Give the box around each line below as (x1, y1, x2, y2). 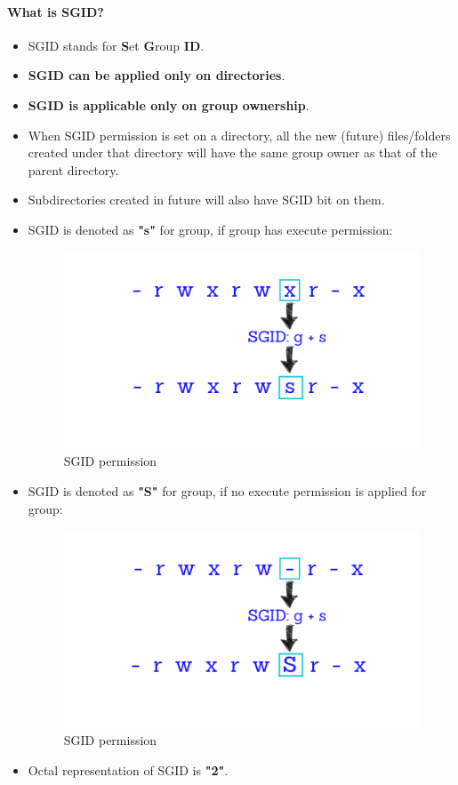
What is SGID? (7, 2, 104, 20)
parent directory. (28, 160, 119, 179)
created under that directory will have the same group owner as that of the (28, 143, 438, 162)
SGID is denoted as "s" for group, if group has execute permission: (28, 220, 393, 238)
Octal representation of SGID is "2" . (28, 760, 229, 779)
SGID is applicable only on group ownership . (28, 95, 309, 114)
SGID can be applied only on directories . (28, 66, 285, 84)
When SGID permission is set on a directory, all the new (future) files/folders (28, 125, 451, 144)
